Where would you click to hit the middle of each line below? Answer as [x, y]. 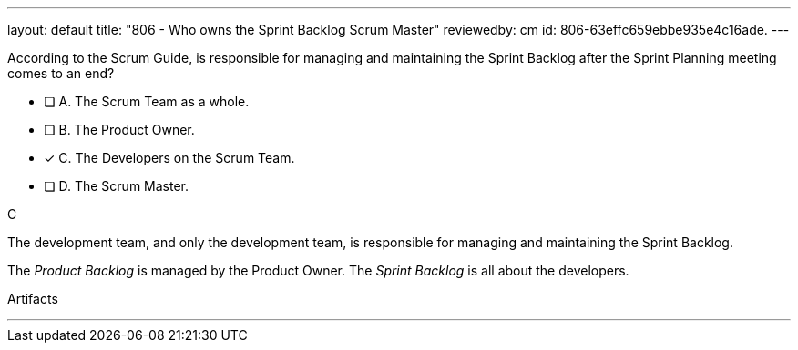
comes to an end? [61, 73]
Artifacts [33, 299]
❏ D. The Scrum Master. [117, 186]
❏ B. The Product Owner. [119, 130]
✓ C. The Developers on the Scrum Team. [169, 158]
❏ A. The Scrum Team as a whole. [147, 101]
